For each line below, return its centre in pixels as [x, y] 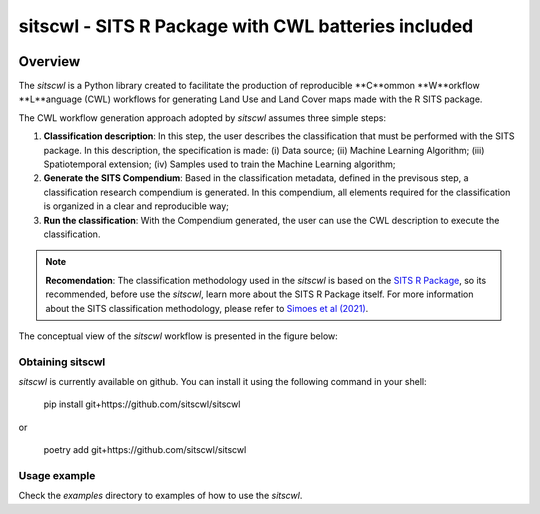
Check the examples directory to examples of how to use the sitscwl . [160, 496]
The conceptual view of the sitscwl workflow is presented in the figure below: [178, 336]
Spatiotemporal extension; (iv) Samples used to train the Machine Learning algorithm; [219, 164]
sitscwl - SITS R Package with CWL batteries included [246, 26]
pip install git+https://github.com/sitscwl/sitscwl [142, 404]
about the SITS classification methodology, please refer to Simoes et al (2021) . [207, 308]
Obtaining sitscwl [62, 362]
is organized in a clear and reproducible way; [136, 206]
